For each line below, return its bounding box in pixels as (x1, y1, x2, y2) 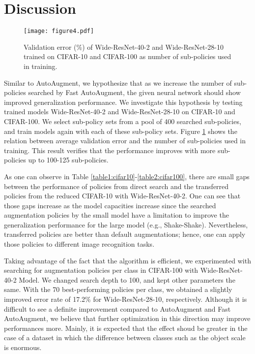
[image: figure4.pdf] (24, 28, 94, 35)
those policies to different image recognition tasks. (4, 239, 155, 249)
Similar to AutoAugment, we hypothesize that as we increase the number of (4, 77, 232, 88)
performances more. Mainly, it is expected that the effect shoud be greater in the (4, 322, 248, 333)
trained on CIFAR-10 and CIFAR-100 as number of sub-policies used (24, 51, 231, 62)
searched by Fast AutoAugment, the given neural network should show (28, 87, 241, 97)
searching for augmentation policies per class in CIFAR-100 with (4, 265, 198, 275)
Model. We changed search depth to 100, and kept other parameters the (19, 274, 235, 285)
